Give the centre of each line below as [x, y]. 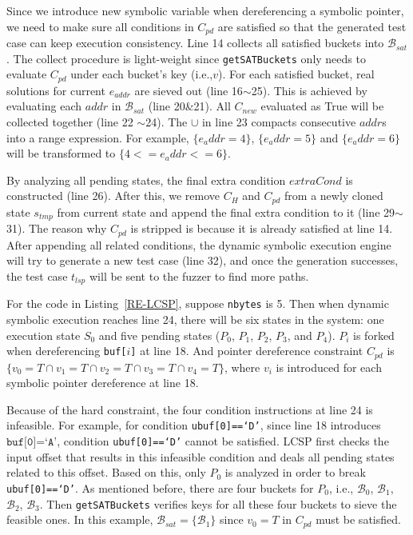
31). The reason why [57, 228]
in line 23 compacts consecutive [279, 121]
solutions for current [56, 90]
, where [242, 367]
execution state [44, 335]
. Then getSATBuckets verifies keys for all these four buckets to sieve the [218, 503]
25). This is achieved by [309, 90]
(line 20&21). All [189, 106]
